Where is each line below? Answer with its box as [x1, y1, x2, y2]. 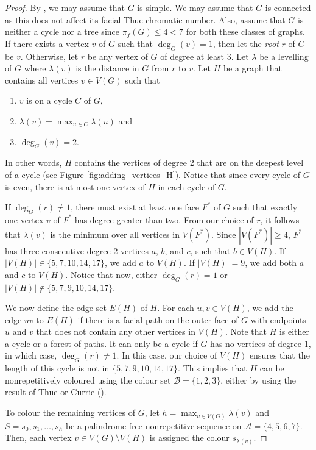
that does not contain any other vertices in [36, 325, 195, 338]
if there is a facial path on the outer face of [77, 313, 239, 326]
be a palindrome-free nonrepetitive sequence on [65, 419, 242, 432]
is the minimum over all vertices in [50, 227, 180, 240]
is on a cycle [26, 94, 72, 107]
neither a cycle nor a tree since [5, 25, 119, 38]
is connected [265, 1, 311, 13]
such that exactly [233, 201, 298, 213]
